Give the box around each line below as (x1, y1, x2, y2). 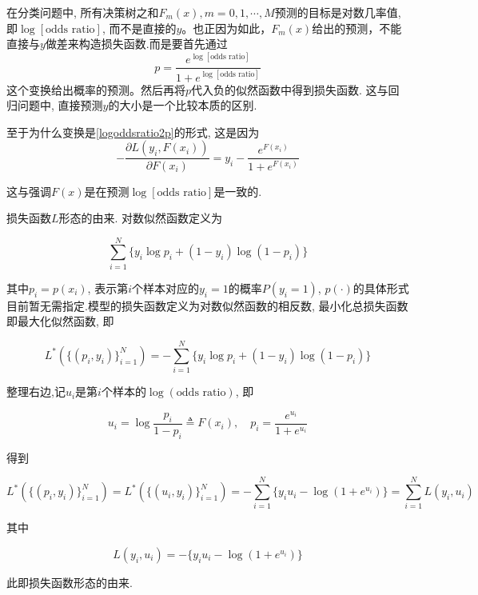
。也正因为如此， (181, 19, 272, 36)
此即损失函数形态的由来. (6, 573, 133, 590)
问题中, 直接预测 (17, 97, 103, 114)
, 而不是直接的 (102, 19, 177, 36)
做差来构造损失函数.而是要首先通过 (45, 35, 228, 52)
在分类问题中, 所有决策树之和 (6, 4, 159, 20)
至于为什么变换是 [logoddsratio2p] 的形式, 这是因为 (6, 123, 260, 140)
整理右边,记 (6, 383, 66, 400)
